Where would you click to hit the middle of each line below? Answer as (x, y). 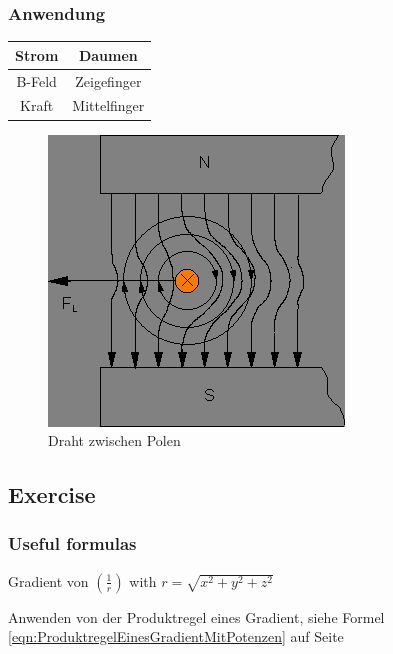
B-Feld (36, 80)
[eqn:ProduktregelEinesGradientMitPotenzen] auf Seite (176, 636)
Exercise (52, 494)
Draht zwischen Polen (114, 440)
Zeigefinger (108, 80)
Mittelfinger (108, 105)
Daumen (108, 54)
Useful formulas (72, 543)
